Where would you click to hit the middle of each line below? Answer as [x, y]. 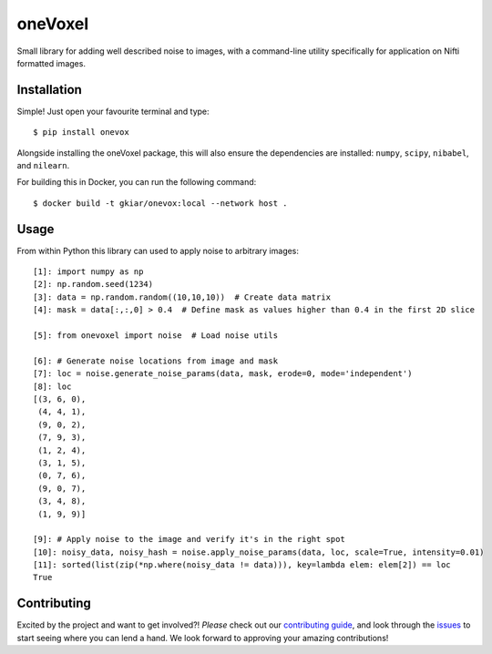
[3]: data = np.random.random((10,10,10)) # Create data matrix [182, 297]
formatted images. [51, 63]
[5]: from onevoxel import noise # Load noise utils [155, 336]
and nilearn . [43, 166]
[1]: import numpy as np [88, 272]
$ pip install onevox [81, 133]
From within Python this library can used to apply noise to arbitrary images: [158, 250]
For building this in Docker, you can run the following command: [137, 182]
